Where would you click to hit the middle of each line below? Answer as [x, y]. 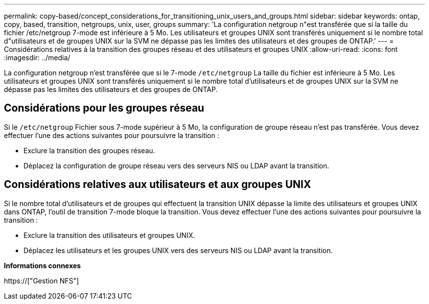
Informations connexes [42, 265]
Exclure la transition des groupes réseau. [89, 150]
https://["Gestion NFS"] [42, 281]
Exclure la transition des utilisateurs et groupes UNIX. [109, 235]
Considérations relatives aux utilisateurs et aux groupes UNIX [158, 185]
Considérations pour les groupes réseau [104, 108]
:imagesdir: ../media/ [37, 58]
